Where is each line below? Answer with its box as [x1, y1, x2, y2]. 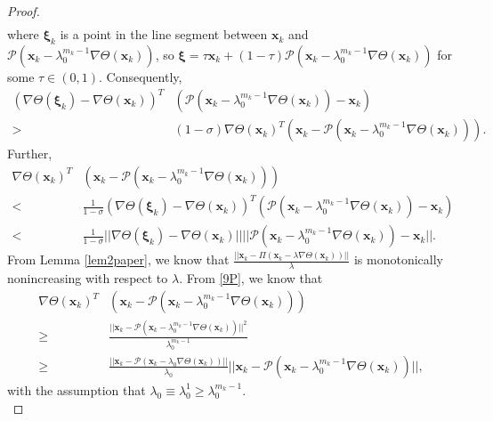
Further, [7, 144, 53, 163]
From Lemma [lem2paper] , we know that [7, 250, 230, 269]
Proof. [7, 2, 40, 20]
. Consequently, [98, 67, 182, 85]
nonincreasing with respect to [7, 269, 168, 287]
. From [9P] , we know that [179, 269, 323, 287]
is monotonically [353, 250, 443, 269]
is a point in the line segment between [60, 25, 268, 44]
